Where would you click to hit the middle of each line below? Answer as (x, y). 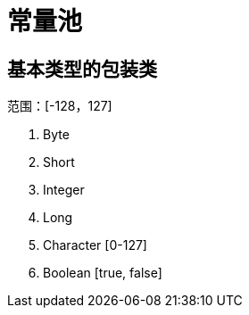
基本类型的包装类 (82, 69)
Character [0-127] (95, 245)
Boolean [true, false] (103, 273)
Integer (64, 190)
